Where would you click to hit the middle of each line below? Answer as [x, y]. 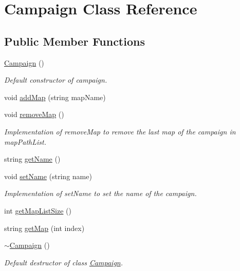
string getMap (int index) [44, 228]
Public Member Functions [75, 41]
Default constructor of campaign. [56, 80]
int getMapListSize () [38, 210]
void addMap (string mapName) [55, 97]
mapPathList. [25, 141]
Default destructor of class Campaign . [64, 262]
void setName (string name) [48, 176]
